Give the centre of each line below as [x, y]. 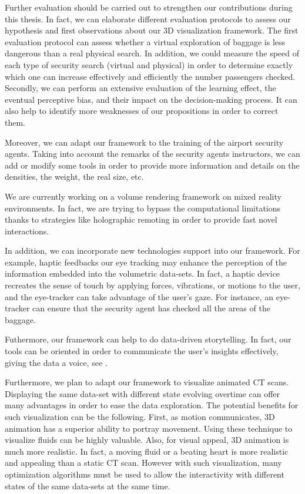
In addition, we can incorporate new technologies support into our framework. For [152, 251]
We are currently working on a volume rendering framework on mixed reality [143, 196]
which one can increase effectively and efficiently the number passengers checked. [150, 76]
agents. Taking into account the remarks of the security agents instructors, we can [152, 154]
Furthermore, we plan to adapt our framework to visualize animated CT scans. [147, 382]
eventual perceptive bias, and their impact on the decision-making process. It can [151, 99]
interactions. [27, 231]
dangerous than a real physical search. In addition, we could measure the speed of [152, 53]
